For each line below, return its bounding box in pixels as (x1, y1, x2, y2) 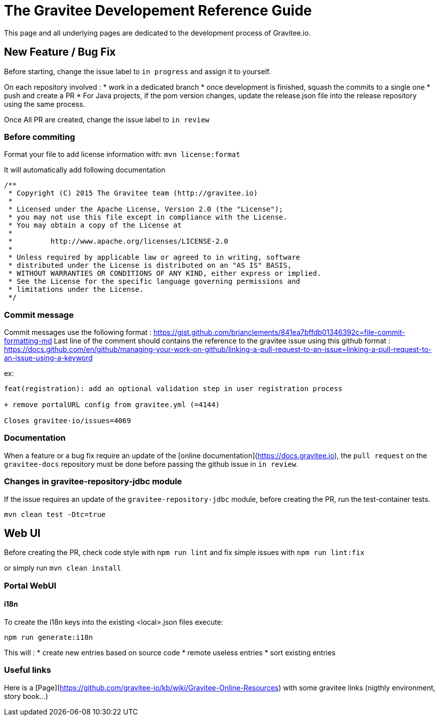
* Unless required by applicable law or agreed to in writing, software (8, 253, 301, 262)
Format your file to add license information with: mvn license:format (4, 150, 240, 159)
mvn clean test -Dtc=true (4, 510, 106, 518)
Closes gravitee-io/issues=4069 (4, 417, 131, 425)
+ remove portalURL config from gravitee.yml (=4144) (4, 401, 220, 409)
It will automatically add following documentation (4, 165, 166, 174)
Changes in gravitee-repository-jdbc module (4, 476, 182, 487)
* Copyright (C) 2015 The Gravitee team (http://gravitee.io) (8, 189, 258, 198)
